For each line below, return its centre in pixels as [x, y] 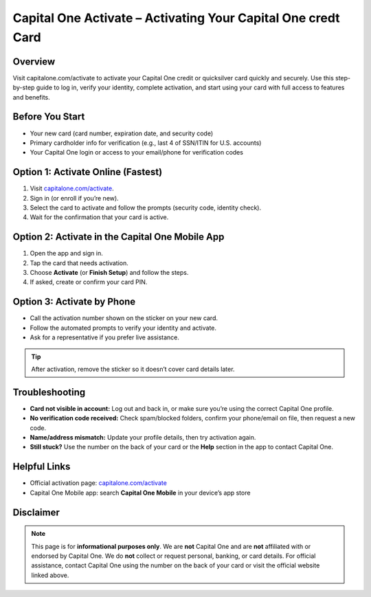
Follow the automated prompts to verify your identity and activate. [123, 328]
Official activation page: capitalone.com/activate [99, 483]
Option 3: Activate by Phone [74, 302]
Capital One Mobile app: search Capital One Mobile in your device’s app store [140, 493]
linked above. [50, 575]
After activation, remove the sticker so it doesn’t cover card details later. [133, 369]
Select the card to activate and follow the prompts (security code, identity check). [145, 208]
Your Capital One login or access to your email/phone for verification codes [137, 153]
